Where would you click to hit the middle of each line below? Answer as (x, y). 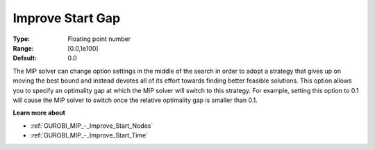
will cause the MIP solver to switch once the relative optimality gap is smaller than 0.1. (135, 100)
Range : (23, 48)
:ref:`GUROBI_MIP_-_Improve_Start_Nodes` (92, 126)
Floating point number (99, 39)
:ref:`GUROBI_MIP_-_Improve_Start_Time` (89, 135)
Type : (22, 39)
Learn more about (39, 113)
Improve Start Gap (67, 18)
